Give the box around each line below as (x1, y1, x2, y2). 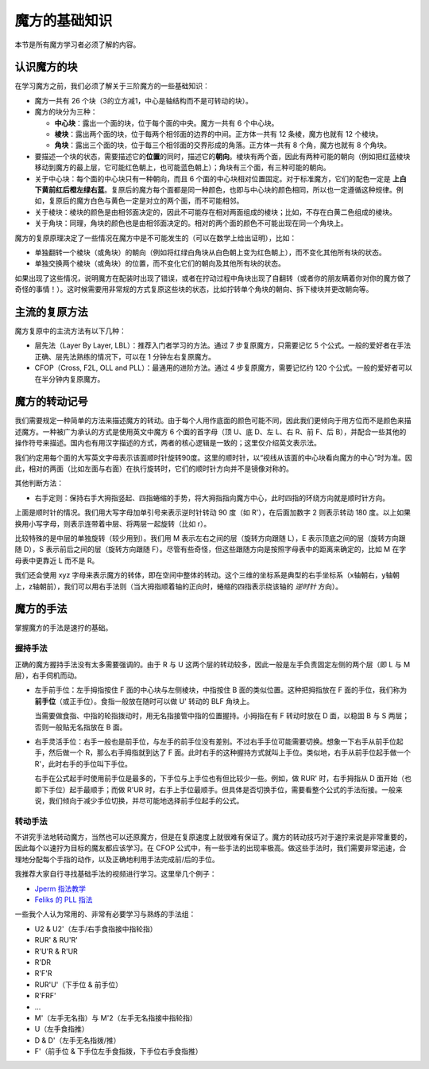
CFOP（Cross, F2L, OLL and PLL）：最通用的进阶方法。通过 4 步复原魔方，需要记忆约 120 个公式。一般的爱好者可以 (34, 363, 412, 373)
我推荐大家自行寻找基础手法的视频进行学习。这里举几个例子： (14, 869, 217, 879)
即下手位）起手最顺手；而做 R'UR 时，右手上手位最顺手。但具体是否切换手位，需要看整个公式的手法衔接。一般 (34, 784, 396, 795)
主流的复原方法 (14, 305, 88, 318)
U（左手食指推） (34, 1024, 89, 1034)
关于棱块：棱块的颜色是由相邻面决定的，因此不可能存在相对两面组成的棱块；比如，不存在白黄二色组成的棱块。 (34, 207, 396, 216)
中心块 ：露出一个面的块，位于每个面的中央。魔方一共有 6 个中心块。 (54, 118, 279, 127)
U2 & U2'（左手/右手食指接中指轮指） (34, 923, 158, 934)
